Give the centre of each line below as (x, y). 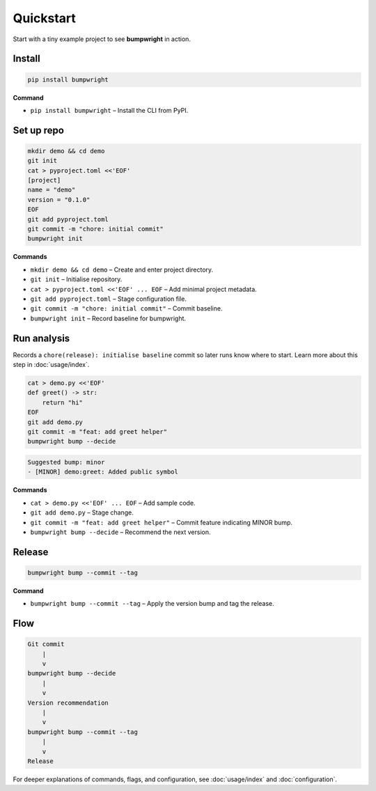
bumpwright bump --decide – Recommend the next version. (121, 532)
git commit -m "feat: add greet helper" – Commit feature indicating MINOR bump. (161, 522)
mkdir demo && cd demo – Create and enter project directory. (122, 269)
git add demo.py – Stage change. (82, 512)
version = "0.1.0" (59, 199)
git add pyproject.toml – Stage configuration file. (109, 299)
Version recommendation (68, 703)
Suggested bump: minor (66, 462)
